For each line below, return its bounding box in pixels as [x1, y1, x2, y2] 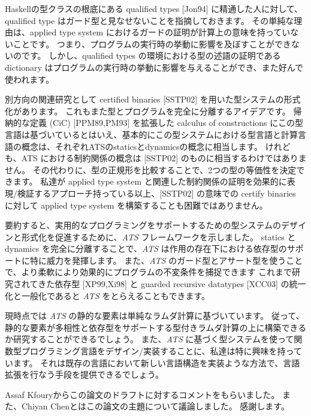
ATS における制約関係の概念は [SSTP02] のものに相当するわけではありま [21, 152, 307, 164]
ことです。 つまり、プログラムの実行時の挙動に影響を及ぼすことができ [13, 37, 291, 50]
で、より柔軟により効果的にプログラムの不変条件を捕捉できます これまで [5, 266, 292, 278]
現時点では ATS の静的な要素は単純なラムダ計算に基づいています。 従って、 [5, 309, 304, 322]
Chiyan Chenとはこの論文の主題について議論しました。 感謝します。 [21, 400, 289, 412]
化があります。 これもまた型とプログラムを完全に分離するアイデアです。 [5, 104, 291, 117]
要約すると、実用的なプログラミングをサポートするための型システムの [5, 219, 282, 231]
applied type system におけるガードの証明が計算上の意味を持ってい [29, 26, 291, 38]
